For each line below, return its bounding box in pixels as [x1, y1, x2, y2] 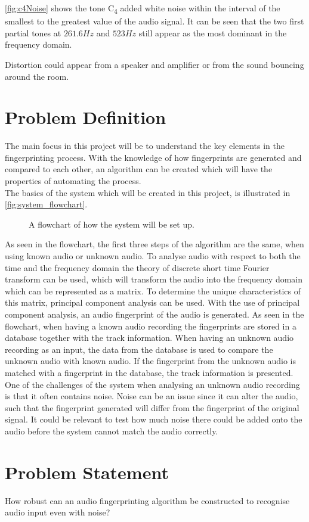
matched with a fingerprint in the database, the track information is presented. [5, 366, 293, 378]
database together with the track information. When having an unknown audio [5, 331, 294, 344]
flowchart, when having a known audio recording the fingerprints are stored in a [5, 319, 296, 332]
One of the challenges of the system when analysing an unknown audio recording [5, 378, 300, 390]
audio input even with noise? [5, 506, 110, 518]
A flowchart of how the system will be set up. [29, 218, 194, 230]
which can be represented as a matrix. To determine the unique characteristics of [5, 284, 301, 297]
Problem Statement [5, 459, 169, 484]
